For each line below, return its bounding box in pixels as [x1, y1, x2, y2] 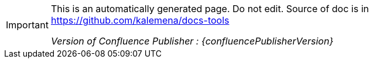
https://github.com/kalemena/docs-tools [50, 14, 230, 26]
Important [6, 19, 49, 31]
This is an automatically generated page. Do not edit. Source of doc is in [50, 3, 369, 14]
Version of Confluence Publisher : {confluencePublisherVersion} [50, 35, 334, 47]
